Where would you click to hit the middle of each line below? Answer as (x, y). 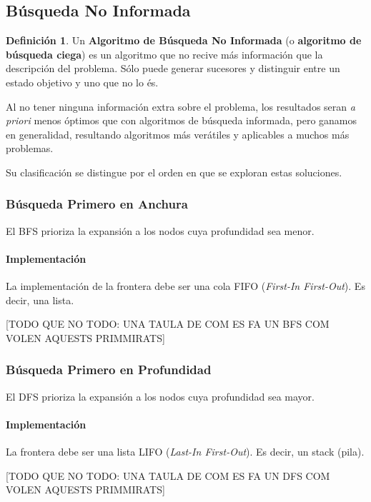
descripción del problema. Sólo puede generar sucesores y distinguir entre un (173, 68)
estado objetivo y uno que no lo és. (82, 82)
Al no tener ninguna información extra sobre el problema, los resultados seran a (180, 106)
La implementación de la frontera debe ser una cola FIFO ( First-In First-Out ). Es (185, 286)
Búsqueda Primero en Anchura (97, 204)
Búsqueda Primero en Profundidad (109, 370)
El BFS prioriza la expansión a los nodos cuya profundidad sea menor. (160, 230)
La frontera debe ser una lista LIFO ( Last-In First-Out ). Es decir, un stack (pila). (185, 452)
